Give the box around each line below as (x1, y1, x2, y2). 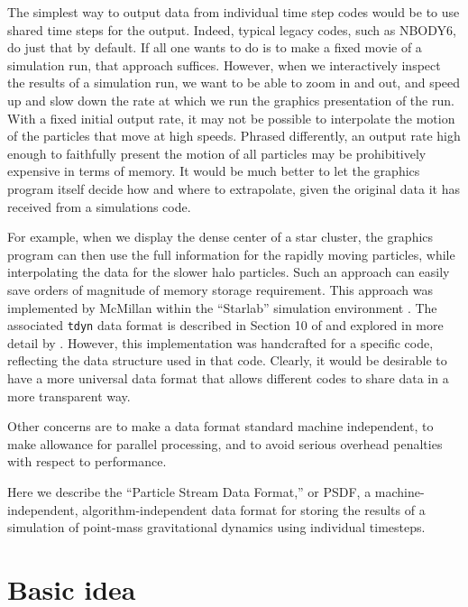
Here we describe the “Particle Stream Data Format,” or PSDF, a (7, 482, 372, 501)
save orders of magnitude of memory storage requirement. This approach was (7, 280, 433, 299)
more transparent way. (7, 386, 131, 405)
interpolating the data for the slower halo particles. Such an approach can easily (7, 262, 450, 281)
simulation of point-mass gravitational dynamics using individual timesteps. (7, 518, 426, 537)
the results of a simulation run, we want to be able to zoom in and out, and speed (7, 73, 461, 92)
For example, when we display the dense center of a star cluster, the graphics (7, 227, 434, 246)
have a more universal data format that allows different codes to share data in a (7, 368, 449, 387)
